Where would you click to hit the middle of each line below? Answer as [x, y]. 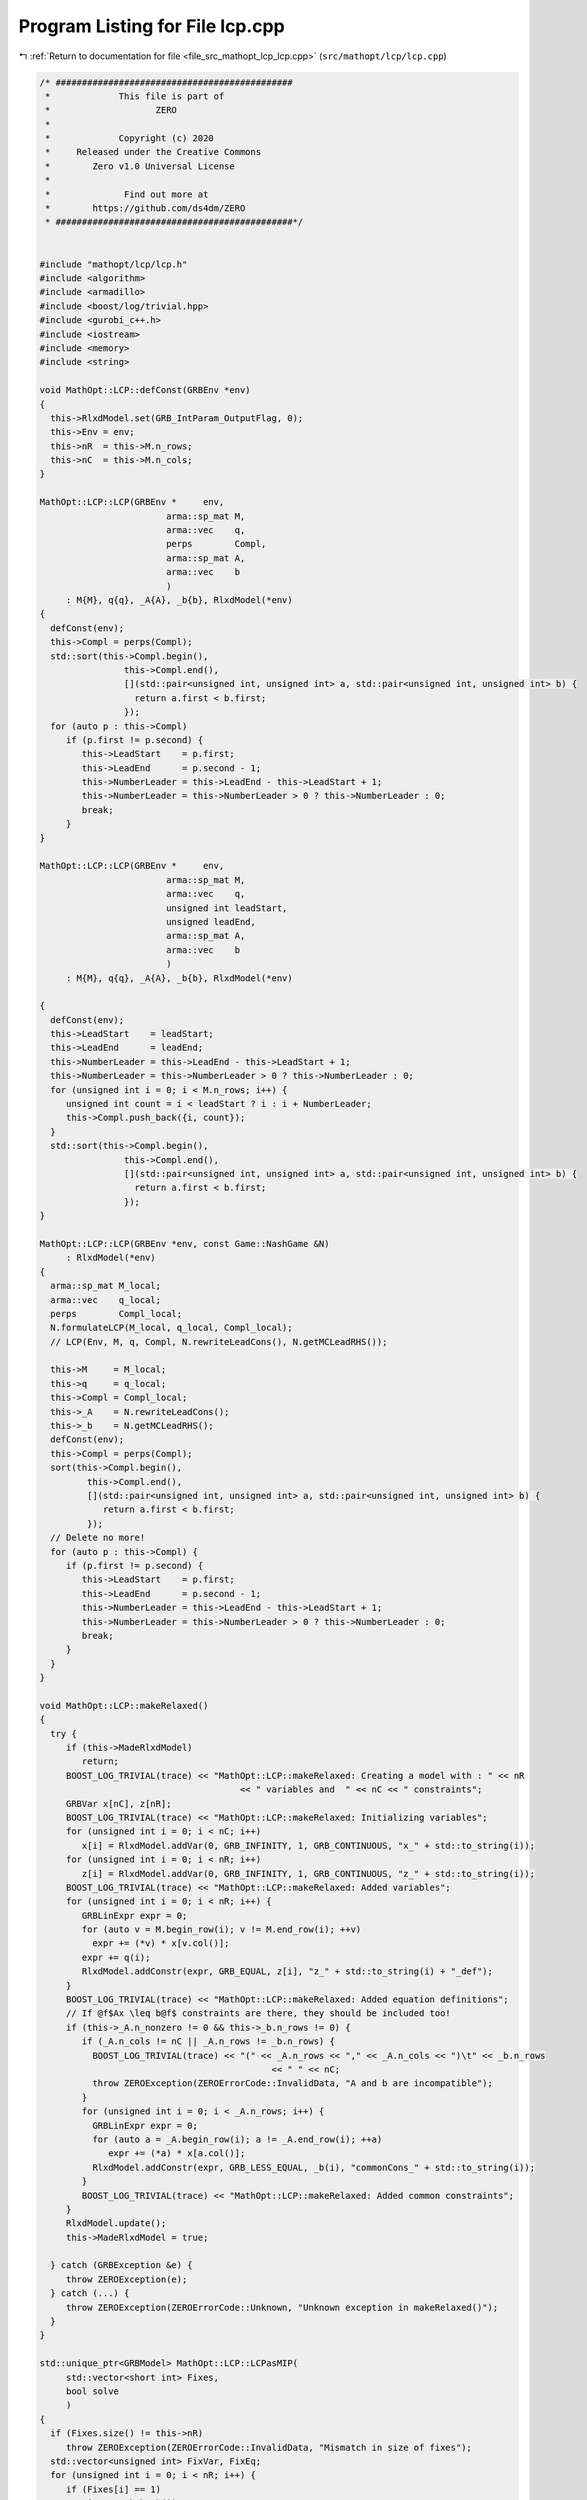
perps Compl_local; [116, 1313]
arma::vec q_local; [106, 1299]
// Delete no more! [98, 1538]
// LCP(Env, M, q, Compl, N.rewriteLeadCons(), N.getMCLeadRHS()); [219, 1341]
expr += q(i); [116, 1957]
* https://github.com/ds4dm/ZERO [145, 208]
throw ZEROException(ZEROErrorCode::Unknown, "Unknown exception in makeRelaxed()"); [282, 2307]
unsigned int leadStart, [226, 908]
